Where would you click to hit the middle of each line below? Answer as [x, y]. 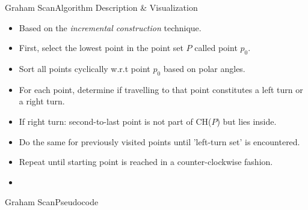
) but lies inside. [247, 121]
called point [216, 48]
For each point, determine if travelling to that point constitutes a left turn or [161, 89]
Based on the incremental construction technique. [110, 27]
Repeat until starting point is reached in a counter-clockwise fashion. [146, 162]
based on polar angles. [204, 68]
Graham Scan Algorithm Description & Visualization [101, 7]
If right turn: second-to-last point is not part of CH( [115, 121]
